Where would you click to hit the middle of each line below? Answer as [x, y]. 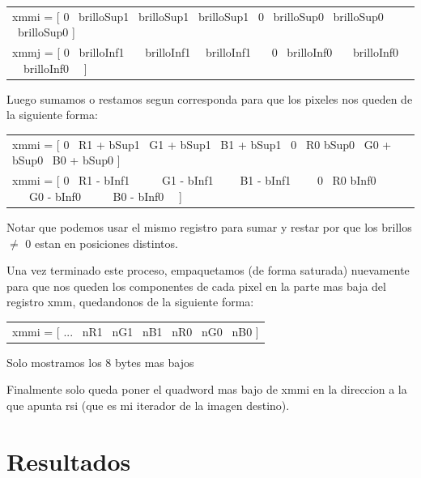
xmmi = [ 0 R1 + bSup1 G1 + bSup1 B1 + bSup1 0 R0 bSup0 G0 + [202, 144]
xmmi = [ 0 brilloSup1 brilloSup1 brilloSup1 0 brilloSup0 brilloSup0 [198, 16]
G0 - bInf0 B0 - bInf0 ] [105, 196]
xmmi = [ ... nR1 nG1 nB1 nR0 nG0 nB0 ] [136, 331]
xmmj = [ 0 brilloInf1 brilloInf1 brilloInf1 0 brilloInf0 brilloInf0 [206, 52]
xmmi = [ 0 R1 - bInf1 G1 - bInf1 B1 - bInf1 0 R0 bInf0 [194, 180]
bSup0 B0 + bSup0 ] [66, 160]
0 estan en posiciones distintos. [102, 243]
